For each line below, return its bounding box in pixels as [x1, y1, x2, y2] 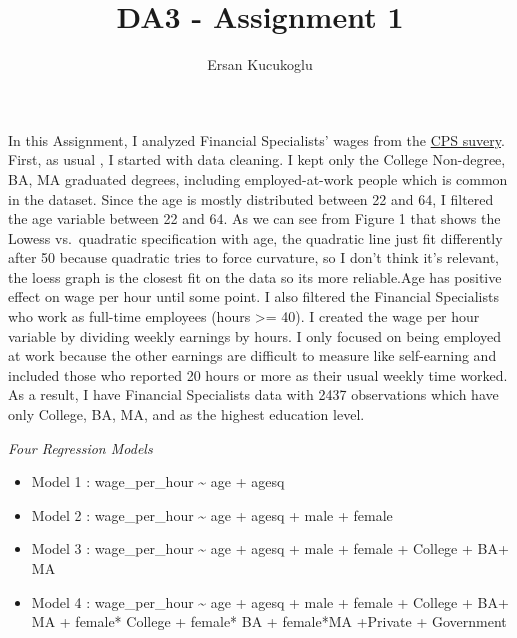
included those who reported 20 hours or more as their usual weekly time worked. [8, 364, 508, 385]
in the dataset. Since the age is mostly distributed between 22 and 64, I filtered [8, 188, 494, 209]
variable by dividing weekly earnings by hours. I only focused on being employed [8, 325, 502, 346]
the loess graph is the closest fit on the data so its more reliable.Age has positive [8, 266, 502, 287]
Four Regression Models [8, 437, 153, 458]
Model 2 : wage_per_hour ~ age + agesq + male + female [31, 504, 393, 525]
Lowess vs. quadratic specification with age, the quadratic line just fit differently [8, 227, 503, 248]
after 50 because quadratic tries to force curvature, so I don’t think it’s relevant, [8, 247, 499, 268]
